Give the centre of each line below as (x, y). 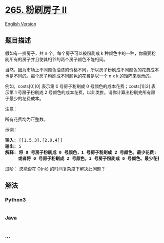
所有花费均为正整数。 (26, 119)
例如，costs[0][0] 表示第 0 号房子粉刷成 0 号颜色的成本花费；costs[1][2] (78, 86)
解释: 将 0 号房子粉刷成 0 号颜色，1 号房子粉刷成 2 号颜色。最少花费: (81, 152)
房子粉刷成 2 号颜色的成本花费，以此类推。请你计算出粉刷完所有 (86, 92)
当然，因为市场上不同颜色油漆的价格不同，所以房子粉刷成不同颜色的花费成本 (82, 69)
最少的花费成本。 (26, 98)
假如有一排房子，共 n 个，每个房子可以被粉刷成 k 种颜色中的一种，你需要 (78, 53)
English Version (21, 24)
